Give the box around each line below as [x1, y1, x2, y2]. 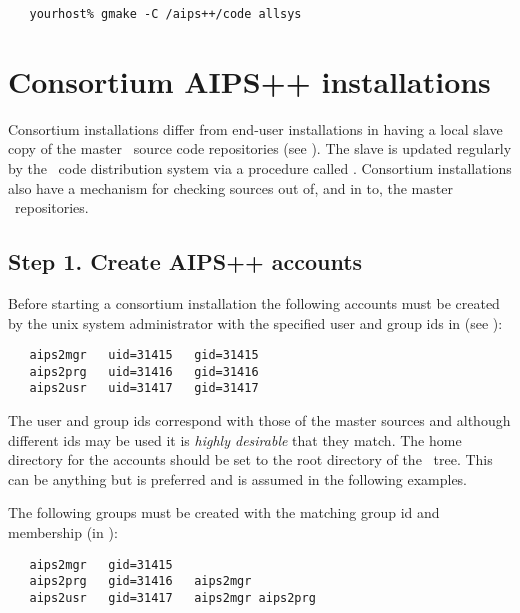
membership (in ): [8, 522, 118, 543]
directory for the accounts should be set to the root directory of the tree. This [8, 449, 493, 470]
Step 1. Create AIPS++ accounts [8, 246, 363, 277]
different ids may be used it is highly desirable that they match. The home [8, 429, 462, 450]
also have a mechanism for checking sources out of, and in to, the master [8, 177, 453, 198]
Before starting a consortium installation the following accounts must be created [8, 292, 500, 313]
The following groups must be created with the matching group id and [8, 502, 440, 523]
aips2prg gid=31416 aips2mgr [29, 574, 252, 589]
